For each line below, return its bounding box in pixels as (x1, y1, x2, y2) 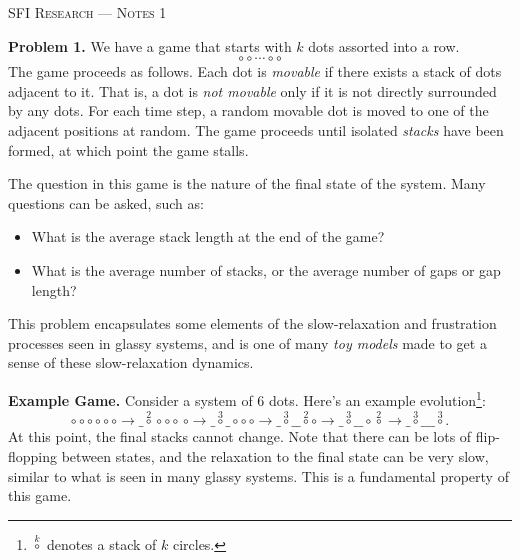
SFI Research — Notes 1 (8, 2, 167, 22)
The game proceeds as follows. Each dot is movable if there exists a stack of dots (8, 61, 502, 82)
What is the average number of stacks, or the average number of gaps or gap (31, 259, 501, 280)
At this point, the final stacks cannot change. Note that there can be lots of (8, 426, 472, 447)
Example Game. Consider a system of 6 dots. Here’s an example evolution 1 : (8, 386, 486, 410)
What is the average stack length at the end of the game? (31, 226, 385, 247)
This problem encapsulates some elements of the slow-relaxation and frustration (8, 313, 497, 334)
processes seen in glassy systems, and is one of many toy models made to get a (8, 332, 487, 353)
